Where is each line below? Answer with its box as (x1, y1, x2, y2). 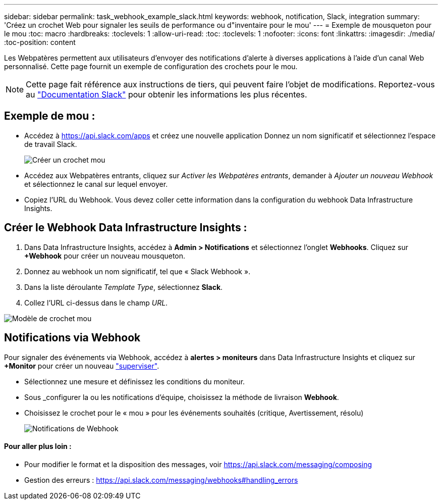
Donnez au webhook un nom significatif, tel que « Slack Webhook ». (24, 267, 251, 276)
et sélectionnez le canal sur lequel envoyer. (24, 179, 168, 188)
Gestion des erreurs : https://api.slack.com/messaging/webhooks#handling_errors (24, 475, 298, 484)
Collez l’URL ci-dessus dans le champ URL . (24, 298, 168, 307)
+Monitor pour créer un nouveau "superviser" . (4, 361, 159, 370)
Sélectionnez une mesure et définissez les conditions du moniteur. (24, 377, 245, 386)
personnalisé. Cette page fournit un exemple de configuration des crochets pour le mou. (4, 62, 298, 71)
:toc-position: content (4, 38, 76, 46)
